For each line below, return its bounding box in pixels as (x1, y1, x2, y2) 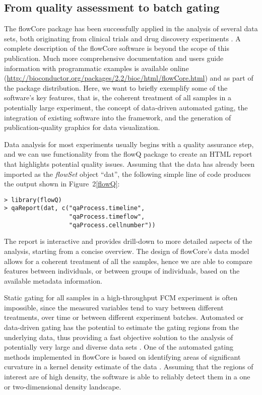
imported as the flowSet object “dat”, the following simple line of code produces (4, 168, 251, 179)
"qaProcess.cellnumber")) (69, 221, 156, 229)
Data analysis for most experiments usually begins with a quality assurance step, (4, 139, 254, 149)
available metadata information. (4, 275, 102, 286)
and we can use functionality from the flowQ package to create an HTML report (4, 149, 252, 159)
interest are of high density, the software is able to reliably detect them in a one (4, 371, 250, 382)
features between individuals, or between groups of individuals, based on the (4, 266, 240, 276)
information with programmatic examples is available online (4, 62, 189, 73)
